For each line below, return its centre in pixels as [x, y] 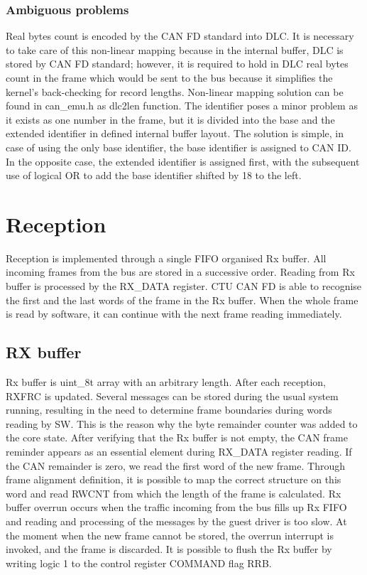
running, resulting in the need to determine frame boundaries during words [169, 410]
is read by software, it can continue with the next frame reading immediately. [174, 314]
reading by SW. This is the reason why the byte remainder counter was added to [182, 423]
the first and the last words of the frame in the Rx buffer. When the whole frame [182, 300]
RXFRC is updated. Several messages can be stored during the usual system [172, 396]
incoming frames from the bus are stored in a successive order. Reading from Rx [180, 272]
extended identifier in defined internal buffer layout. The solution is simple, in [175, 133]
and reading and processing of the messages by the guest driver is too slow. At [176, 521]
